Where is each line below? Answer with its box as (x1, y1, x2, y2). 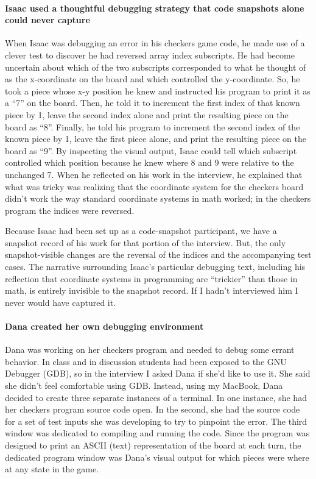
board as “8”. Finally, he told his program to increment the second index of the (5, 120, 300, 133)
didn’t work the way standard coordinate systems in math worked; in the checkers (5, 192, 311, 205)
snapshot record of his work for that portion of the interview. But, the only (5, 236, 286, 249)
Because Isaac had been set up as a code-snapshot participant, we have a (5, 224, 277, 237)
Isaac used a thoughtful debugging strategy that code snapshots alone (5, 1, 304, 14)
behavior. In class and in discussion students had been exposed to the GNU (5, 355, 287, 367)
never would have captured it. (5, 296, 116, 308)
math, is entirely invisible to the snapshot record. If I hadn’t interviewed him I (5, 284, 298, 297)
